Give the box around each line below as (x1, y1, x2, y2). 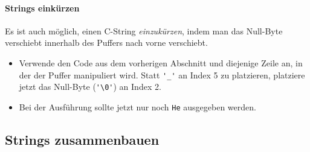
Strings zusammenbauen (5, 130, 160, 148)
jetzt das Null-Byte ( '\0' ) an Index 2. (19, 80, 161, 93)
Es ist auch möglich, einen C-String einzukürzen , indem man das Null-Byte (5, 24, 283, 37)
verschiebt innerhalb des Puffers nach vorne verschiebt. (5, 36, 208, 49)
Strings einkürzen (5, 1, 80, 14)
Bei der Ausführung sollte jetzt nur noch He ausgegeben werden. (19, 100, 256, 113)
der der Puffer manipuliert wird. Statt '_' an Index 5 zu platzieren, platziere (19, 68, 305, 81)
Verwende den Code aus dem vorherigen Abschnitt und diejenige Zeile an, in (19, 56, 303, 69)
